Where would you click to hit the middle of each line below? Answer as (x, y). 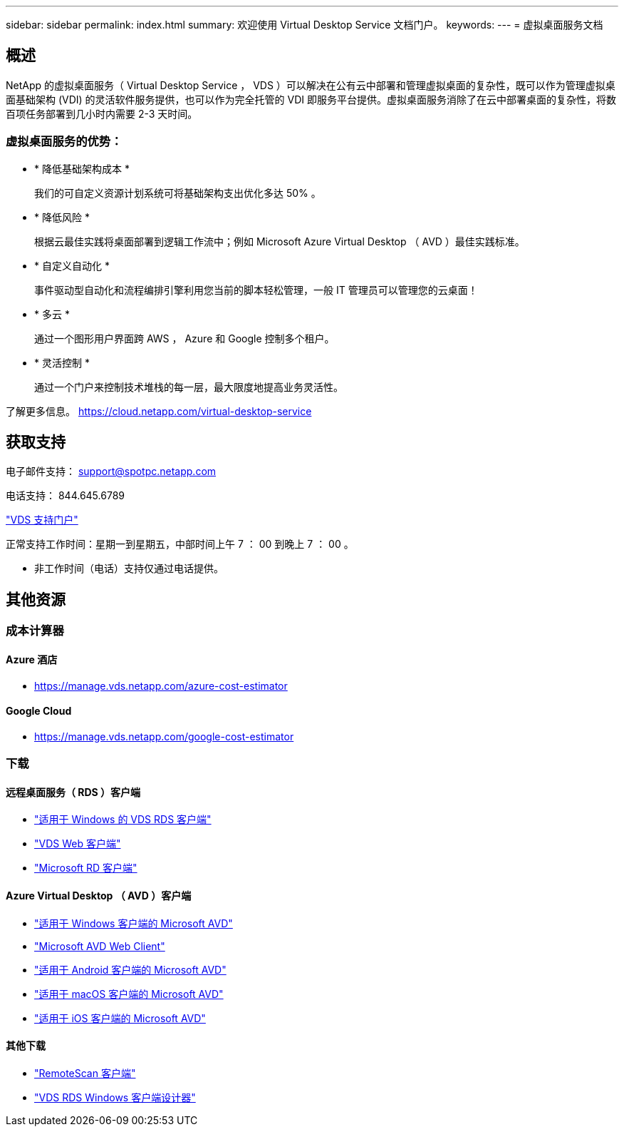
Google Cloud (39, 711)
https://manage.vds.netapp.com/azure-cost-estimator (161, 685)
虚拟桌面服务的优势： (64, 142)
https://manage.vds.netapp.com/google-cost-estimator (164, 736)
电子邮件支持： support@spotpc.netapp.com (111, 471)
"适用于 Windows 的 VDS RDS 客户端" (123, 820)
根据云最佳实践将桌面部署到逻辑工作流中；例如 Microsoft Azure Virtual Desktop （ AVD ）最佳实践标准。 (280, 241)
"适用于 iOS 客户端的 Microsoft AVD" (120, 1018)
